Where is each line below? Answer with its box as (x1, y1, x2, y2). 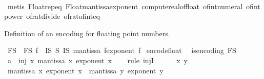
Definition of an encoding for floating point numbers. (4, 28, 170, 38)
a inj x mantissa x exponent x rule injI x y (7, 55, 188, 65)
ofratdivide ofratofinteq (26, 11, 100, 21)
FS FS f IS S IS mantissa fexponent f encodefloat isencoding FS (7, 45, 236, 56)
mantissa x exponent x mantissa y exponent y (7, 65, 164, 75)
